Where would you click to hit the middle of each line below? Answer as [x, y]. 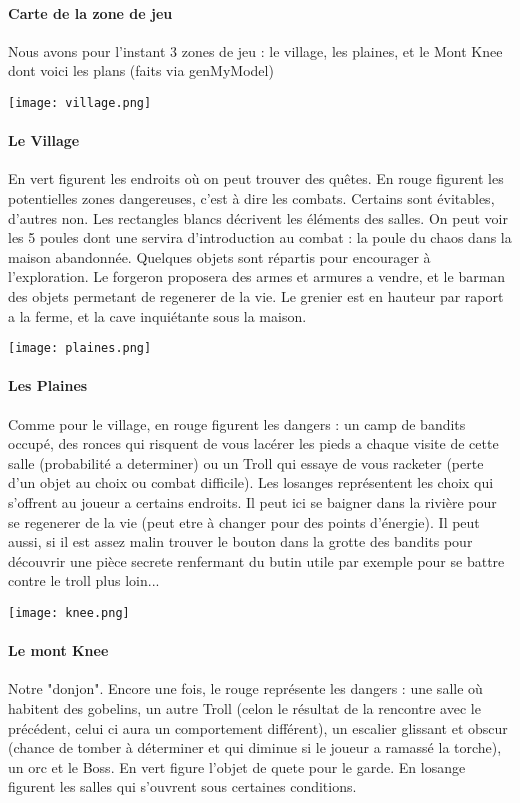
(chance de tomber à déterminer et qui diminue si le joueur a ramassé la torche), [255, 747]
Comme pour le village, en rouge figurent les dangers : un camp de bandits [237, 423]
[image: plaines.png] [80, 348]
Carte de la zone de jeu [90, 12]
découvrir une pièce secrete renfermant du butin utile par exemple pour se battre [256, 560]
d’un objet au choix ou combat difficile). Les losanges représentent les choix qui [251, 482]
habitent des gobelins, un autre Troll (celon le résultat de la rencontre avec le [244, 708]
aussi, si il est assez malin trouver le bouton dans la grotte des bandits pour [240, 541]
